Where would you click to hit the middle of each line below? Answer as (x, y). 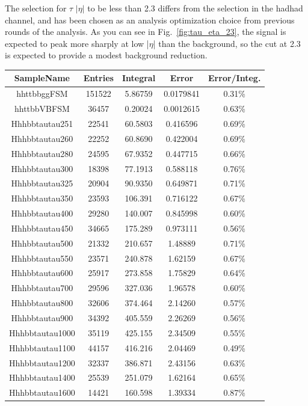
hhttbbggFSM (42, 94)
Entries (98, 78)
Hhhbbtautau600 (42, 273)
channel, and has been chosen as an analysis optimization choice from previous (150, 20)
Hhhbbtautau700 (42, 288)
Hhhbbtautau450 (42, 228)
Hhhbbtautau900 (42, 317)
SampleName (42, 78)
